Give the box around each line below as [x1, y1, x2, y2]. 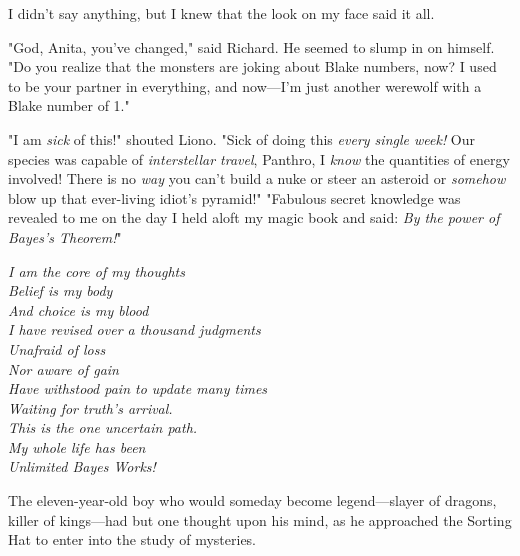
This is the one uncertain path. [8, 417, 198, 438]
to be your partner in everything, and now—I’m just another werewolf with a [8, 75, 482, 96]
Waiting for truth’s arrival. [8, 397, 173, 418]
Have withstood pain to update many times [8, 378, 268, 399]
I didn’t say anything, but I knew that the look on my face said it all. [8, 3, 435, 23]
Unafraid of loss [8, 338, 106, 359]
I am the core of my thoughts [8, 260, 185, 281]
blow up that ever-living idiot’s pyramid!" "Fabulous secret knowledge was [8, 187, 461, 208]
